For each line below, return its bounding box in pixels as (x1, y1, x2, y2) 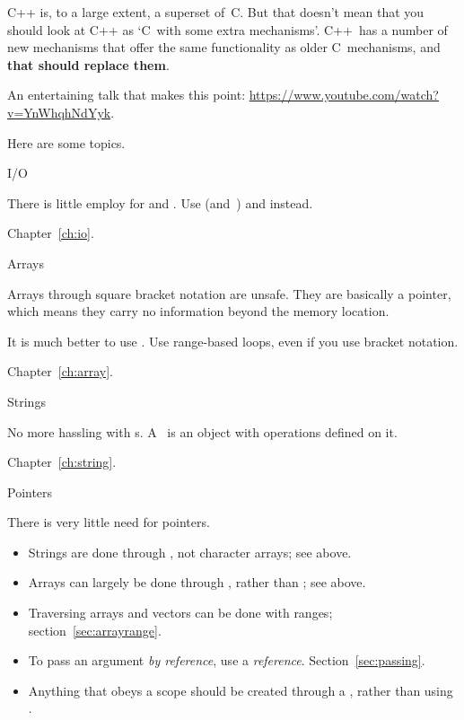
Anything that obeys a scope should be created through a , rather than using (28, 680, 453, 699)
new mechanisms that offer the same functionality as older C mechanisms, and (7, 38, 441, 57)
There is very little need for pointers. (7, 513, 210, 531)
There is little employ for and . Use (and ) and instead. (7, 193, 313, 212)
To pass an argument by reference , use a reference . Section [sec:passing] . (28, 651, 425, 670)
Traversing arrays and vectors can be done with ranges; (28, 603, 333, 622)
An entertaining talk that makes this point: (7, 85, 246, 104)
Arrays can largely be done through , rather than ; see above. (28, 573, 366, 592)
